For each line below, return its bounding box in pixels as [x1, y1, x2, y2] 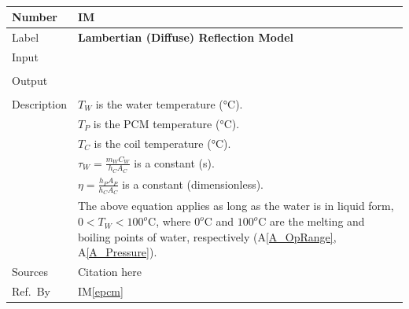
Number [12, 9, 57, 25]
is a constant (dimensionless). [122, 175, 264, 192]
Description [12, 95, 67, 112]
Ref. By [12, 282, 50, 299]
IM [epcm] [77, 282, 123, 299]
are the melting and [270, 213, 365, 230]
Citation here [77, 263, 142, 280]
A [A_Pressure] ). [77, 244, 157, 260]
